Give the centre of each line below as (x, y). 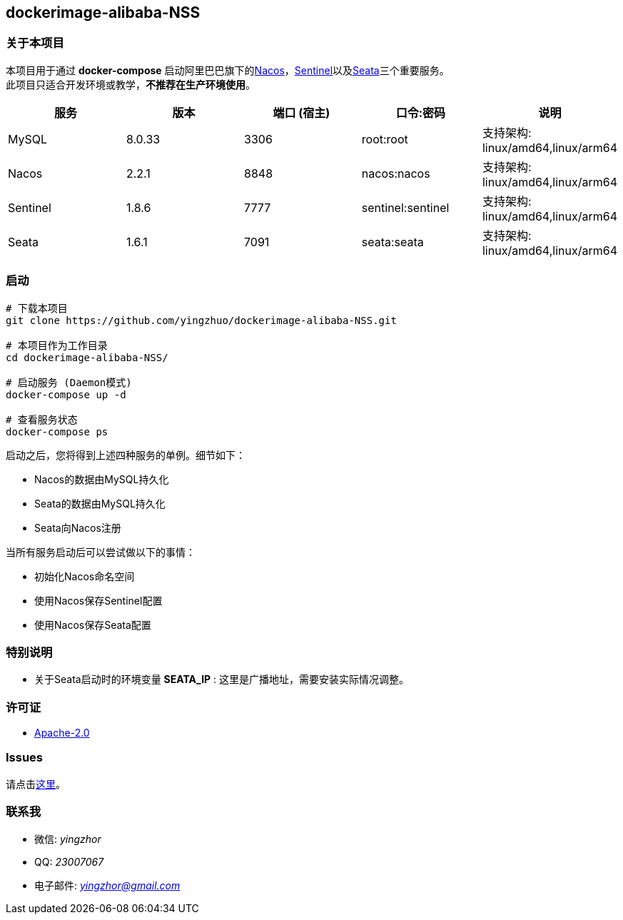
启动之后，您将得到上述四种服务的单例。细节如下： (126, 455)
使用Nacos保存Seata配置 (93, 625)
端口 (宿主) (302, 112)
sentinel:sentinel (405, 207)
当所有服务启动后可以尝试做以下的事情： (101, 552)
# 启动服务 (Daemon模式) (69, 382)
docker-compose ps (57, 431)
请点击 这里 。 (36, 784)
